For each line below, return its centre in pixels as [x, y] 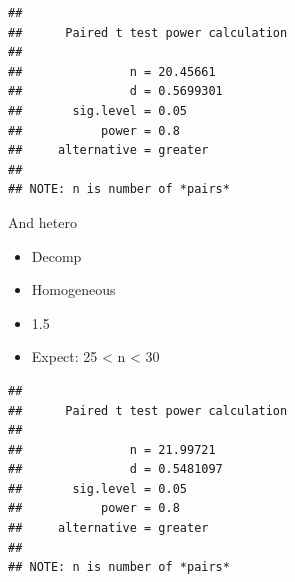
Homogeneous [73, 289]
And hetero [42, 221]
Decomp [56, 255]
